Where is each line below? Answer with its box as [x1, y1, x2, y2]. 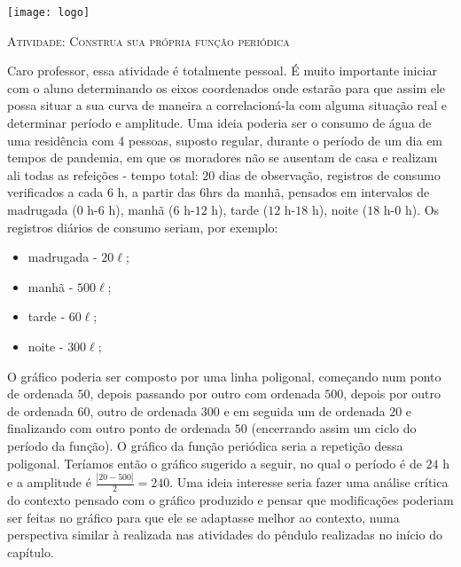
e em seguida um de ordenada [223, 401, 386, 420]
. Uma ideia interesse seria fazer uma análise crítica [169, 473, 449, 492]
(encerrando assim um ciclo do [251, 419, 417, 437]
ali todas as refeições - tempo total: [7, 165, 199, 184]
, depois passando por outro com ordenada [90, 384, 321, 403]
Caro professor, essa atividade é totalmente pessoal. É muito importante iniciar [7, 61, 438, 80]
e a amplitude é [7, 473, 91, 492]
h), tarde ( [211, 201, 269, 218]
